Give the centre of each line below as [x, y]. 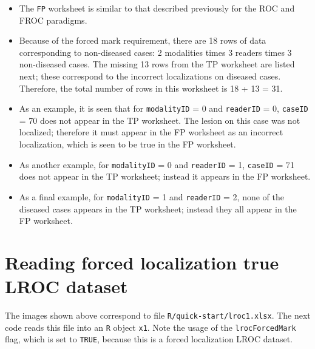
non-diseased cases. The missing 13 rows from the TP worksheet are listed [157, 64]
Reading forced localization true [142, 262]
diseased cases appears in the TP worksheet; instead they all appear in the [158, 208]
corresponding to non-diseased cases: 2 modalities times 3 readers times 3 [155, 52]
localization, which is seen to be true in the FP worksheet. [127, 144]
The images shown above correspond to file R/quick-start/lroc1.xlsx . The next [158, 315]
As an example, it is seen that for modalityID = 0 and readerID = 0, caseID [164, 108]
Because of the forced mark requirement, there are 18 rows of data [143, 40]
